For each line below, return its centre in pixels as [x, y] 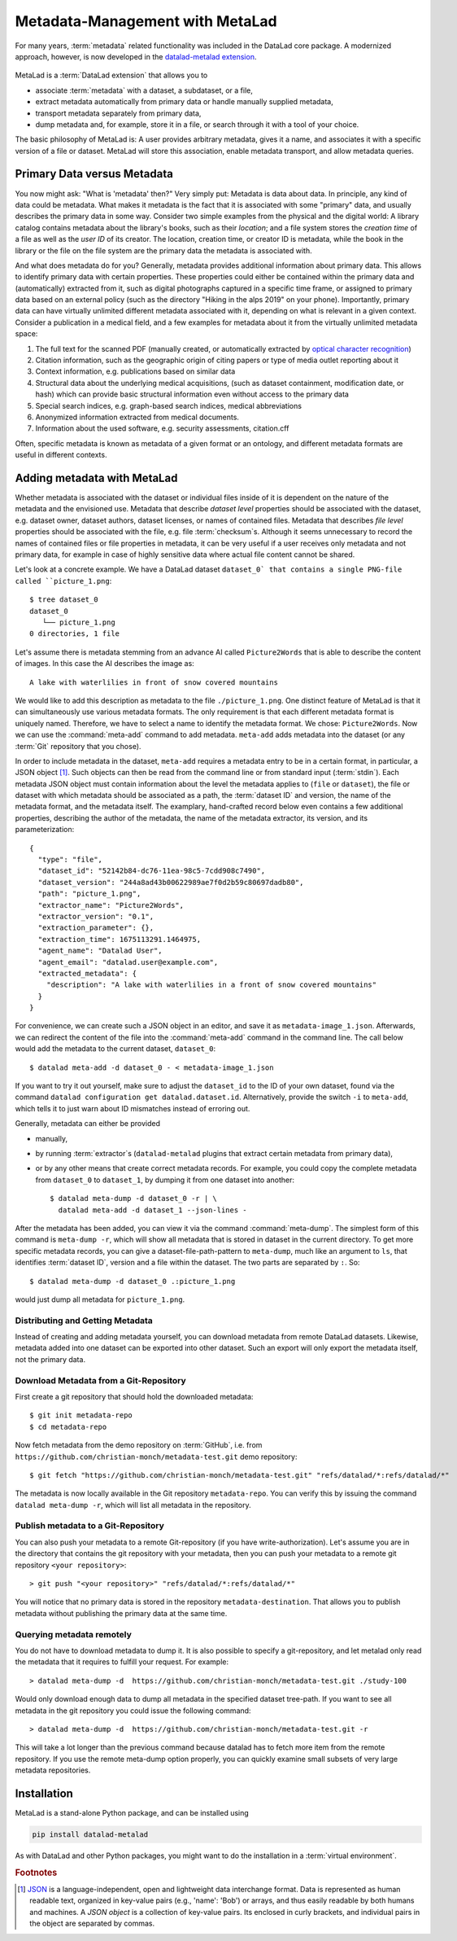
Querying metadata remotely [73, 1634]
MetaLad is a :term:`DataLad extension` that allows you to [111, 75]
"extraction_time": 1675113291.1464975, [120, 939]
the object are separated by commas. [92, 1923]
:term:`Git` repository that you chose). [78, 746]
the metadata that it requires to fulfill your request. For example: [122, 1662]
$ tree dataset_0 [64, 600]
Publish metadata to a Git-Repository [89, 1526]
